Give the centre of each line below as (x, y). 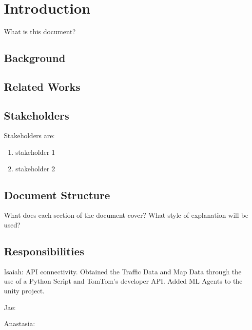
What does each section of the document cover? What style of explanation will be (126, 215)
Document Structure (57, 195)
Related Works (42, 86)
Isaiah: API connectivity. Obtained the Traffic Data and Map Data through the (123, 271)
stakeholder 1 (35, 152)
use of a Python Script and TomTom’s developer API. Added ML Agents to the (123, 281)
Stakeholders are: (29, 135)
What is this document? (40, 31)
